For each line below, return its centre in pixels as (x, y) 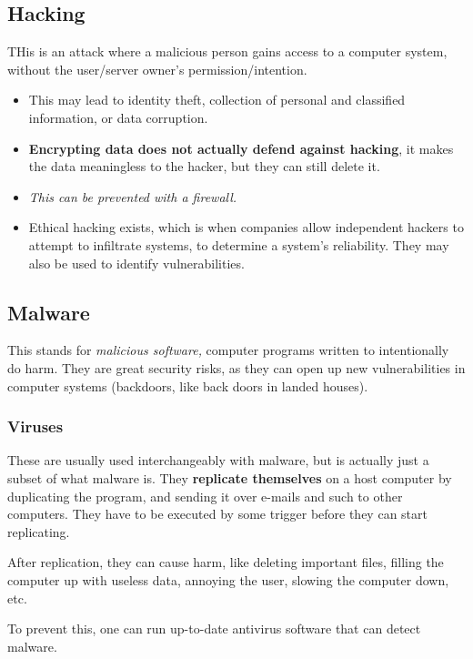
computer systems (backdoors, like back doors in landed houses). (188, 385)
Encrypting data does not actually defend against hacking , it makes (241, 148)
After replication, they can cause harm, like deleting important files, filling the (226, 562)
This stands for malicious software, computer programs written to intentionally (228, 350)
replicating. (39, 531)
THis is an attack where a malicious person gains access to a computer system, (227, 51)
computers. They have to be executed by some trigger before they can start (217, 514)
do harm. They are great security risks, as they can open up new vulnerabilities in (236, 367)
